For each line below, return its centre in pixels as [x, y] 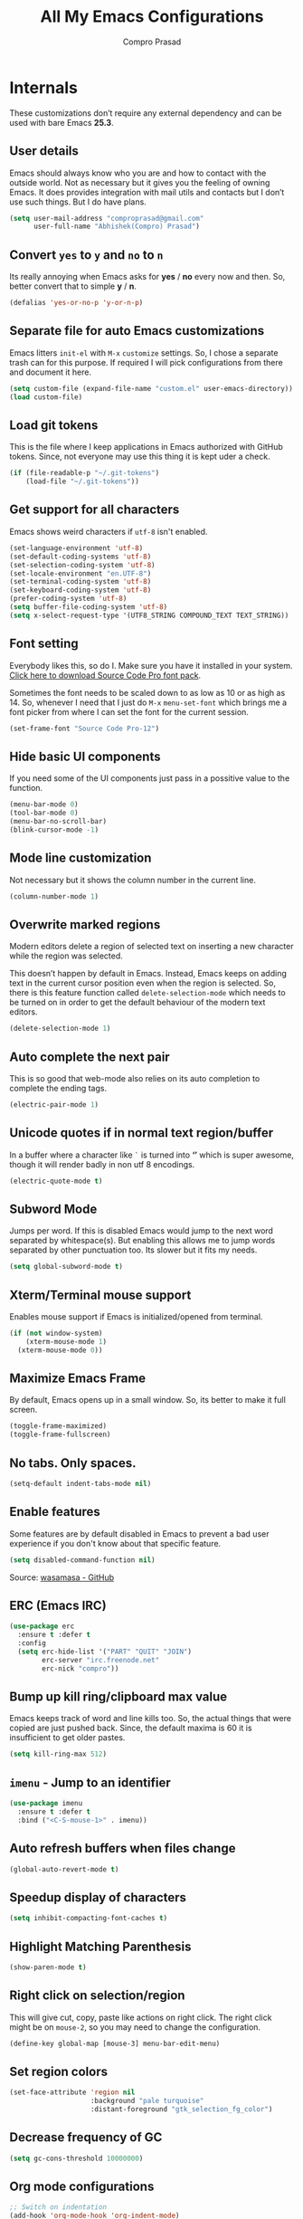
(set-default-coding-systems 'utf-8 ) [80, 557]
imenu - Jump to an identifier [90, 1782]
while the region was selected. [66, 956]
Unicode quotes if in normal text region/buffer [142, 1133]
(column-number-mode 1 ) [54, 896]
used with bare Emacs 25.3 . [62, 122]
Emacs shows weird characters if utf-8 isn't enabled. [109, 531]
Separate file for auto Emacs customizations [137, 331]
